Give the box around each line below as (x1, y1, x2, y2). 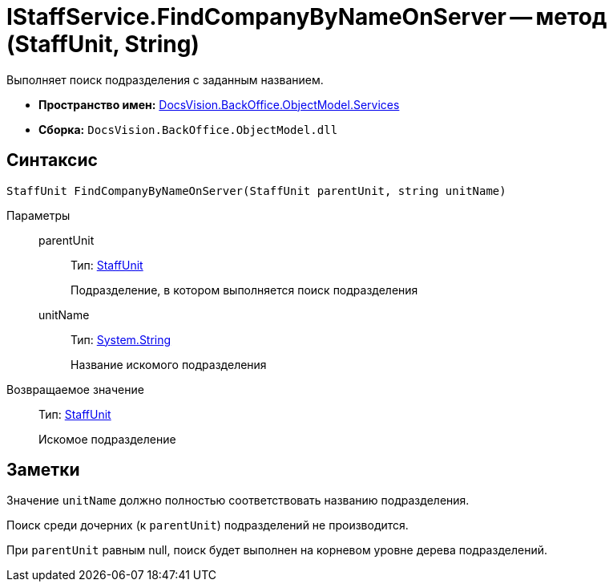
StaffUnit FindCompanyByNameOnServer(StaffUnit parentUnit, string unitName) (6, 184, 506, 197)
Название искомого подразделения (71, 357, 267, 371)
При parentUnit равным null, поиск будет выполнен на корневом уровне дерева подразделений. (6, 543, 547, 558)
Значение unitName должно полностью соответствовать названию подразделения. (6, 493, 470, 508)
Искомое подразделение (38, 432, 176, 446)
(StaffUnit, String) (6, 30, 200, 58)
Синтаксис (6, 150, 98, 171)
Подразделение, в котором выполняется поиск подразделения (71, 282, 418, 297)
